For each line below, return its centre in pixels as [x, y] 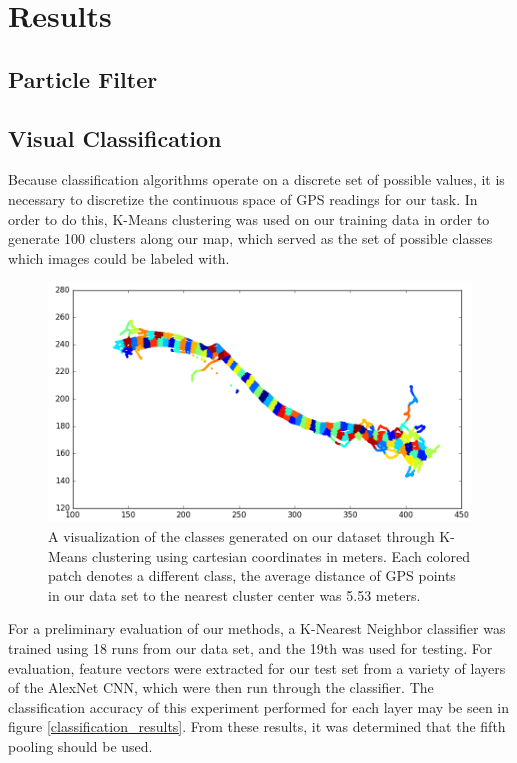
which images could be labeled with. [119, 257]
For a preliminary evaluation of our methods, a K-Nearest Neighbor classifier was [257, 628]
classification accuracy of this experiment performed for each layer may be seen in [259, 706]
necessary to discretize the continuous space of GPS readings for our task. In [243, 198]
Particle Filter [83, 78]
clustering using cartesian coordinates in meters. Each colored [281, 555]
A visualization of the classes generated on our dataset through [241, 535]
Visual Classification [115, 137]
